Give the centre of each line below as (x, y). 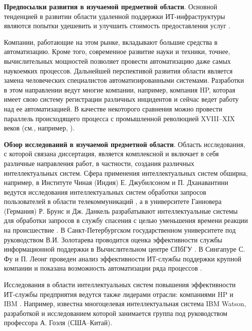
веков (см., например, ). (39, 128)
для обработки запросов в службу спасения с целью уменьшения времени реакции (126, 220)
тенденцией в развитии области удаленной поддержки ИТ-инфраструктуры (115, 16)
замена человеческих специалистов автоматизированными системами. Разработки (124, 80)
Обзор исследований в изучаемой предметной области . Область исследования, (125, 144)
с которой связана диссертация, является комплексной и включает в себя (111, 154)
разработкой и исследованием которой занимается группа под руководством (116, 313)
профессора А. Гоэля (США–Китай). (58, 322)
